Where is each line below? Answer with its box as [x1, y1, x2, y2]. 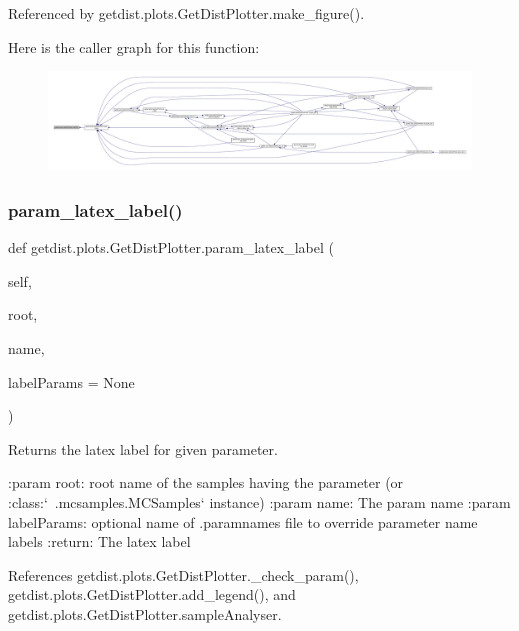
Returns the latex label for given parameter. [8, 438, 278, 459]
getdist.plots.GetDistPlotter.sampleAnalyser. [8, 604, 282, 625]
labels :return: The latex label [8, 531, 191, 552]
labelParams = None [8, 371, 135, 392]
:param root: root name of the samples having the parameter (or [8, 472, 404, 493]
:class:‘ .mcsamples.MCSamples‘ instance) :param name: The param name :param [8, 492, 511, 513]
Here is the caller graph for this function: [8, 36, 260, 57]
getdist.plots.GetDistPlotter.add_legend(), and [8, 584, 296, 605]
